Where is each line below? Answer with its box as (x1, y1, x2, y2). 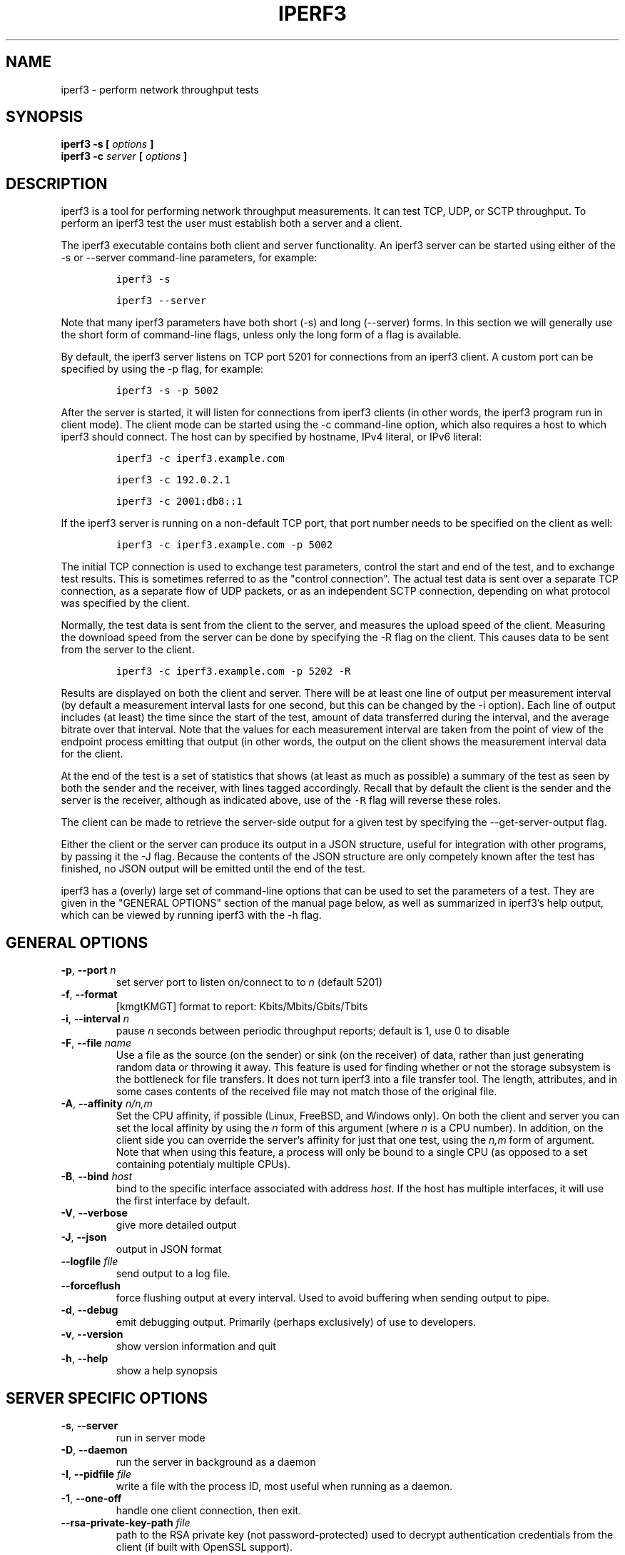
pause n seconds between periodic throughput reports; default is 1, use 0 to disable (116, 1025, 509, 1037)
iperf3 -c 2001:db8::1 (116, 495, 243, 508)
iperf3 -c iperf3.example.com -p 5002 (116, 539, 333, 551)
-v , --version (61, 1328, 123, 1341)
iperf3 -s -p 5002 (116, 385, 219, 397)
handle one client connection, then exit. (116, 1504, 302, 1516)
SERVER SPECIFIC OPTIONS (6, 1389, 208, 1407)
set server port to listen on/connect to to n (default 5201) (116, 976, 383, 989)
